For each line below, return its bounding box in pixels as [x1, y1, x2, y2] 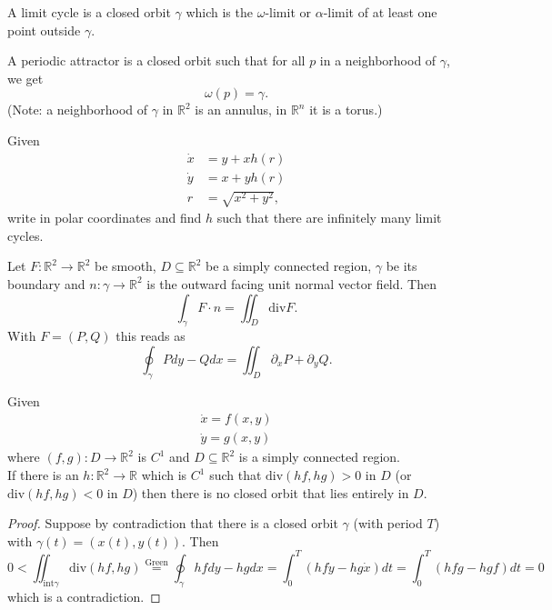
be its [386, 256, 417, 275]
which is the [186, 3, 253, 21]
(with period [353, 514, 423, 533]
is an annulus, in [195, 100, 287, 119]
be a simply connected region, [205, 256, 372, 275]
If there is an [7, 465, 79, 485]
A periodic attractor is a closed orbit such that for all [7, 51, 306, 70]
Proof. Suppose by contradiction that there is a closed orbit [7, 514, 338, 533]
